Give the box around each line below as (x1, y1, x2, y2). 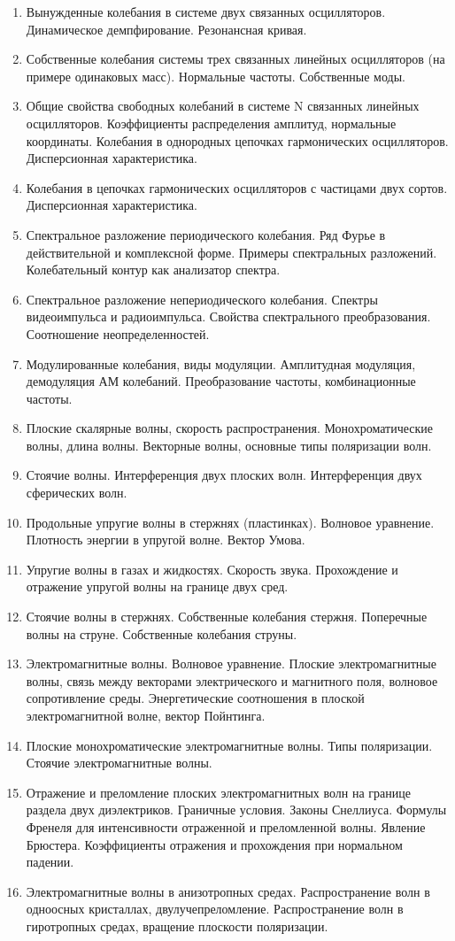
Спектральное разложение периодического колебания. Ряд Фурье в (26, 225, 386, 243)
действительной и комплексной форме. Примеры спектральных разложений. (26, 243, 437, 261)
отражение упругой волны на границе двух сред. (26, 577, 289, 596)
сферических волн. (26, 483, 127, 502)
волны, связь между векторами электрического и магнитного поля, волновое (26, 671, 438, 690)
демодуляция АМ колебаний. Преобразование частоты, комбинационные (26, 372, 416, 390)
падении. (26, 852, 74, 871)
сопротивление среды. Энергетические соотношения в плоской (26, 689, 365, 707)
